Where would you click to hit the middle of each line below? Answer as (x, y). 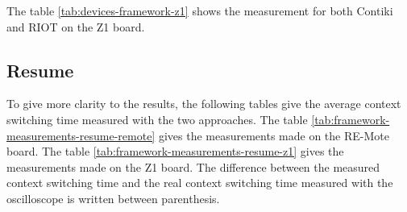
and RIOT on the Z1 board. (76, 26)
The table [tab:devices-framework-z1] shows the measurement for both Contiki (200, 10)
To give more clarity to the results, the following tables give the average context (204, 104)
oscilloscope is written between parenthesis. (113, 198)
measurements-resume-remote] (81, 135)
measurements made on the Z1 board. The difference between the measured (193, 166)
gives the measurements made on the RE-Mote (274, 135)
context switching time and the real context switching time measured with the (200, 183)
